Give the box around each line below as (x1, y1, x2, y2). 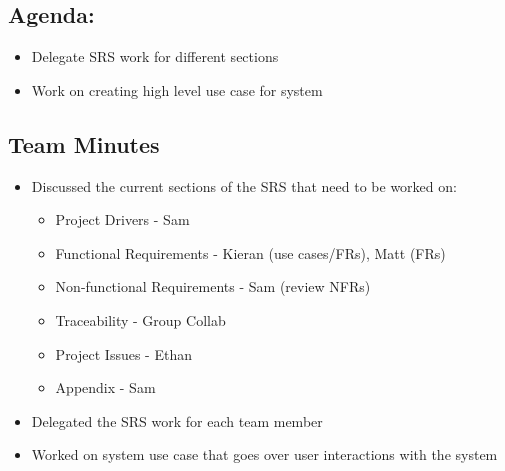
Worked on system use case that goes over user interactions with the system (31, 444, 498, 465)
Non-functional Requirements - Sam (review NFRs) (55, 276, 371, 297)
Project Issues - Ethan (55, 343, 192, 364)
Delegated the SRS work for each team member (31, 410, 323, 431)
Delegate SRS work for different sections (31, 46, 279, 67)
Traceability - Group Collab (55, 309, 226, 330)
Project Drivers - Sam (55, 209, 190, 230)
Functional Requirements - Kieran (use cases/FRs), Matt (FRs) (55, 242, 446, 263)
